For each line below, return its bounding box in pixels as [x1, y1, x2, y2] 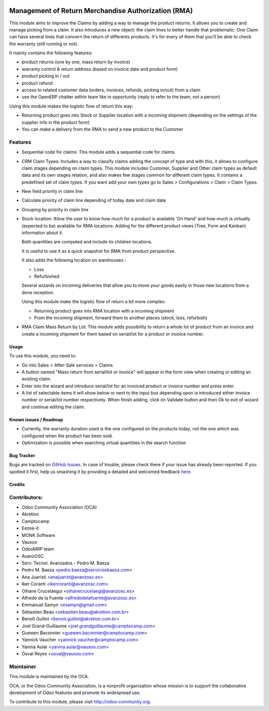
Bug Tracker [9, 453, 35, 459]
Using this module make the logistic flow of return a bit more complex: [21, 299, 166, 305]
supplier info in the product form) [21, 119, 90, 125]
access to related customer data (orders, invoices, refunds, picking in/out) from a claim [21, 87, 201, 93]
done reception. [21, 289, 54, 295]
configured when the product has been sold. [21, 433, 113, 439]
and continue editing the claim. [21, 404, 85, 410]
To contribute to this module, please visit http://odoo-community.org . [9, 699, 151, 705]
